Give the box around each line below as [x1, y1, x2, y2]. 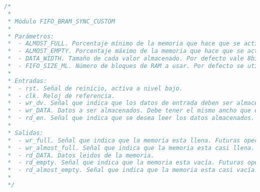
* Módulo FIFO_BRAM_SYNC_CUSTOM [7, 17, 115, 25]
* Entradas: [7, 77, 47, 84]
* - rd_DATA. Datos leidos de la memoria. [7, 151, 154, 159]
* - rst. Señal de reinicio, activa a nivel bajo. [7, 84, 183, 92]
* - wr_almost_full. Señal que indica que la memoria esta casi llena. [7, 144, 255, 151]
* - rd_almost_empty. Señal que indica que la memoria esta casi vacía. [7, 166, 258, 174]
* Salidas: [7, 129, 43, 136]
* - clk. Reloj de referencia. [7, 92, 115, 99]
